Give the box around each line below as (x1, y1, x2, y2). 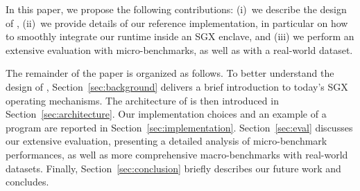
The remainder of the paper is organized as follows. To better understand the (6, 66, 334, 80)
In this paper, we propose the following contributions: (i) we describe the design (6, 2, 347, 16)
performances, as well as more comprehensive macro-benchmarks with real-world (6, 147, 348, 161)
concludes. (6, 174, 49, 189)
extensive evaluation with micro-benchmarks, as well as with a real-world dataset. (6, 42, 353, 57)
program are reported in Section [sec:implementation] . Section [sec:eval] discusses (6, 120, 353, 134)
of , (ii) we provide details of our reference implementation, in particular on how (6, 15, 348, 30)
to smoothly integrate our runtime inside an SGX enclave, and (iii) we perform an (6, 29, 354, 44)
